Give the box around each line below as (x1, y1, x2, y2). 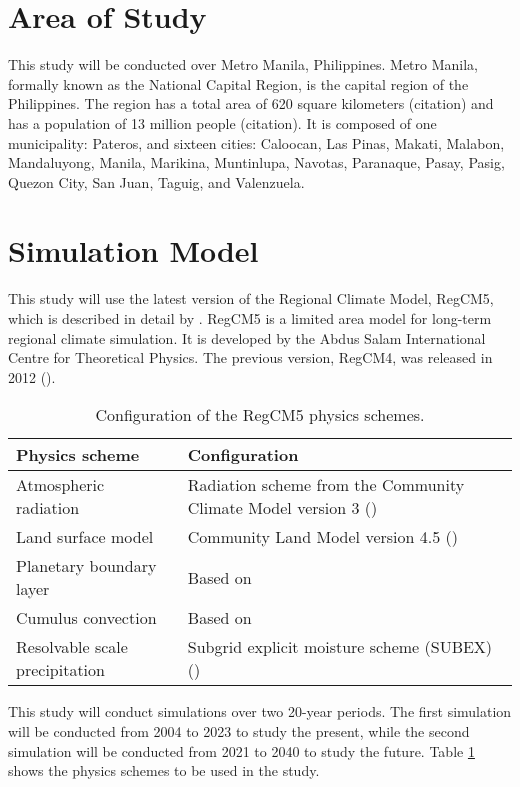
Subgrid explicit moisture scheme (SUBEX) (187, 635, 493, 659)
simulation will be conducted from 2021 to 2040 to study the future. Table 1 (8, 740, 475, 761)
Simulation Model (8, 230, 259, 271)
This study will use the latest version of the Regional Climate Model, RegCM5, (8, 288, 494, 309)
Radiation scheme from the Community (187, 473, 465, 497)
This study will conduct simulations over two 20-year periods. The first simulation (8, 701, 512, 722)
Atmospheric (16, 473, 105, 497)
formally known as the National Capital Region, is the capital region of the (8, 73, 469, 94)
